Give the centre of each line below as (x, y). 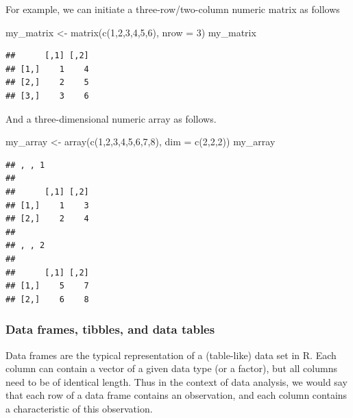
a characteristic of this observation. (79, 408)
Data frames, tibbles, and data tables (110, 329)
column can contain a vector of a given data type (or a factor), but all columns (171, 368)
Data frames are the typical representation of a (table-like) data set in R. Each (171, 355)
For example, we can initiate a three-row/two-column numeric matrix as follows (173, 9)
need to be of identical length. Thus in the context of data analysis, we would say (176, 381)
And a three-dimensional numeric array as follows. (111, 118)
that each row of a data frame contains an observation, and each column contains (176, 395)
